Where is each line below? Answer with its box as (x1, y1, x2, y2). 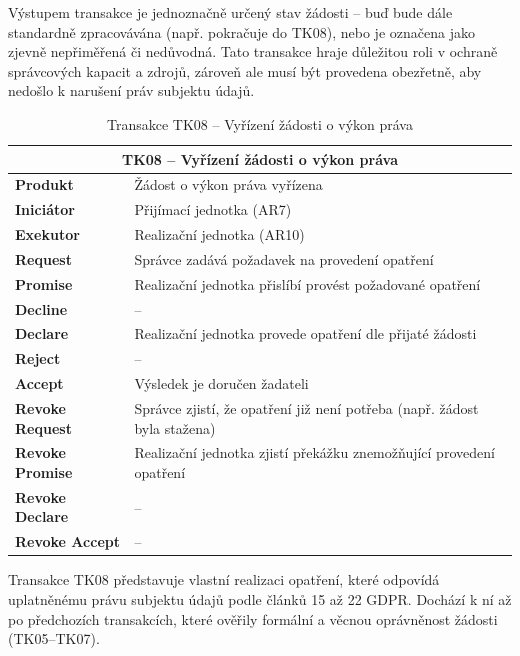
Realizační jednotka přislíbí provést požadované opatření (134, 273, 481, 294)
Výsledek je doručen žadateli (134, 373, 309, 394)
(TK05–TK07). (8, 628, 100, 649)
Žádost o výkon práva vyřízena (134, 174, 323, 195)
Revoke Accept (15, 531, 120, 552)
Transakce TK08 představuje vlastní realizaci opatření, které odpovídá (8, 569, 440, 590)
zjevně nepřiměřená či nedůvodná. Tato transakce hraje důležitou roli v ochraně (8, 41, 498, 62)
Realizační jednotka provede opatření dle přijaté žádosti (134, 323, 477, 344)
